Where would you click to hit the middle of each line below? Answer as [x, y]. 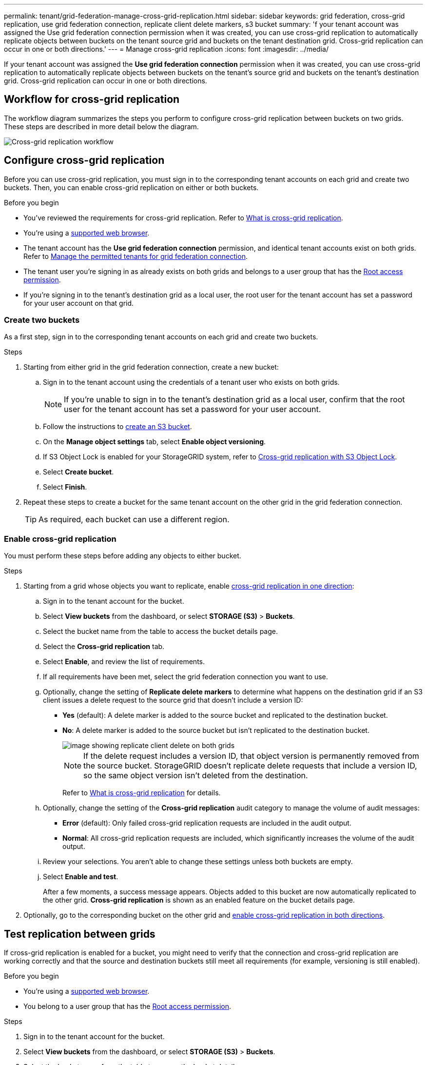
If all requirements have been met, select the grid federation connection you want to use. [185, 677]
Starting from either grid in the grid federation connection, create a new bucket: [151, 367]
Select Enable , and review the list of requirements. [124, 662]
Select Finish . [65, 487]
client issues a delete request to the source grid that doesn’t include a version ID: [173, 700]
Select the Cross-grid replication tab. [104, 647]
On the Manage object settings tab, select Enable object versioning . [155, 442]
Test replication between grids [80, 934]
